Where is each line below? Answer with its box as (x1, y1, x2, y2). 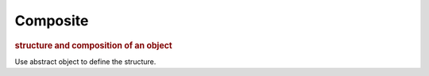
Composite (14, 12, 89, 29)
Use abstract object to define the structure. (14, 56, 157, 66)
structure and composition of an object (14, 40, 172, 51)
